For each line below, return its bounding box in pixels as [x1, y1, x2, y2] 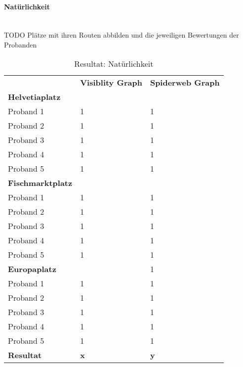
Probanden [4, 39, 37, 49]
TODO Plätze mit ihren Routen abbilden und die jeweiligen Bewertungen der [4, 30, 239, 40]
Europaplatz [8, 263, 56, 275]
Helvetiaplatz [8, 91, 61, 102]
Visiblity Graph [80, 76, 142, 88]
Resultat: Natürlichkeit [74, 57, 154, 69]
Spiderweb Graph [150, 76, 220, 88]
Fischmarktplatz [8, 177, 73, 188]
